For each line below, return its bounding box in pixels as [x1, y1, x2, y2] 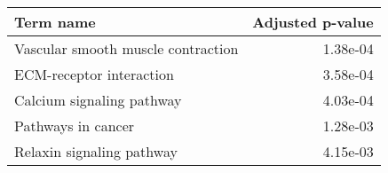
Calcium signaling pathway [14, 90, 182, 110]
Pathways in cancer [14, 115, 135, 136]
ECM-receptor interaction [14, 64, 174, 84]
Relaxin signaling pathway [14, 141, 178, 161]
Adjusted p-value [252, 12, 374, 32]
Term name [14, 12, 96, 32]
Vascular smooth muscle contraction [14, 38, 239, 59]
